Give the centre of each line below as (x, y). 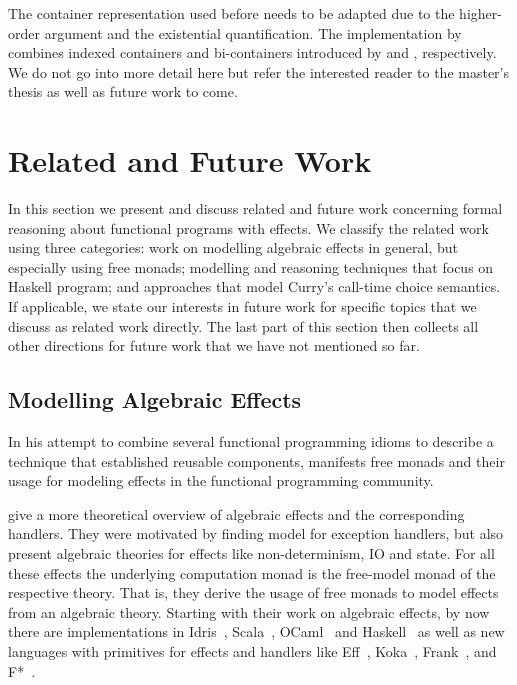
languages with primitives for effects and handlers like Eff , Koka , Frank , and (252, 650)
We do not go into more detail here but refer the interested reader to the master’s (259, 71)
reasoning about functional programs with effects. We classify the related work (248, 227)
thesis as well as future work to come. (123, 91)
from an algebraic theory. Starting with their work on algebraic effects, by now (249, 611)
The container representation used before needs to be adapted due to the (231, 13)
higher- (480, 13)
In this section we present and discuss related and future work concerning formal (255, 208)
